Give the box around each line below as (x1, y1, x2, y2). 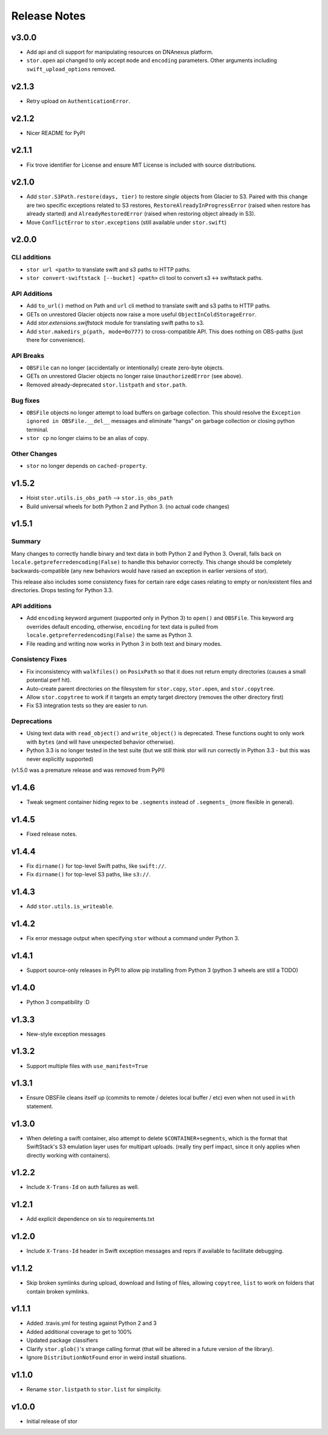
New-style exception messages (26, 1030, 106, 1038)
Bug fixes (11, 396, 40, 405)
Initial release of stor (26, 1417, 78, 1425)
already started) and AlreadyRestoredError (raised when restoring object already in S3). (26, 210, 256, 217)
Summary (11, 537, 41, 546)
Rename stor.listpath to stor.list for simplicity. (26, 1385, 162, 1393)
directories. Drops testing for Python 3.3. (11, 587, 114, 594)
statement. (26, 1102, 53, 1110)
